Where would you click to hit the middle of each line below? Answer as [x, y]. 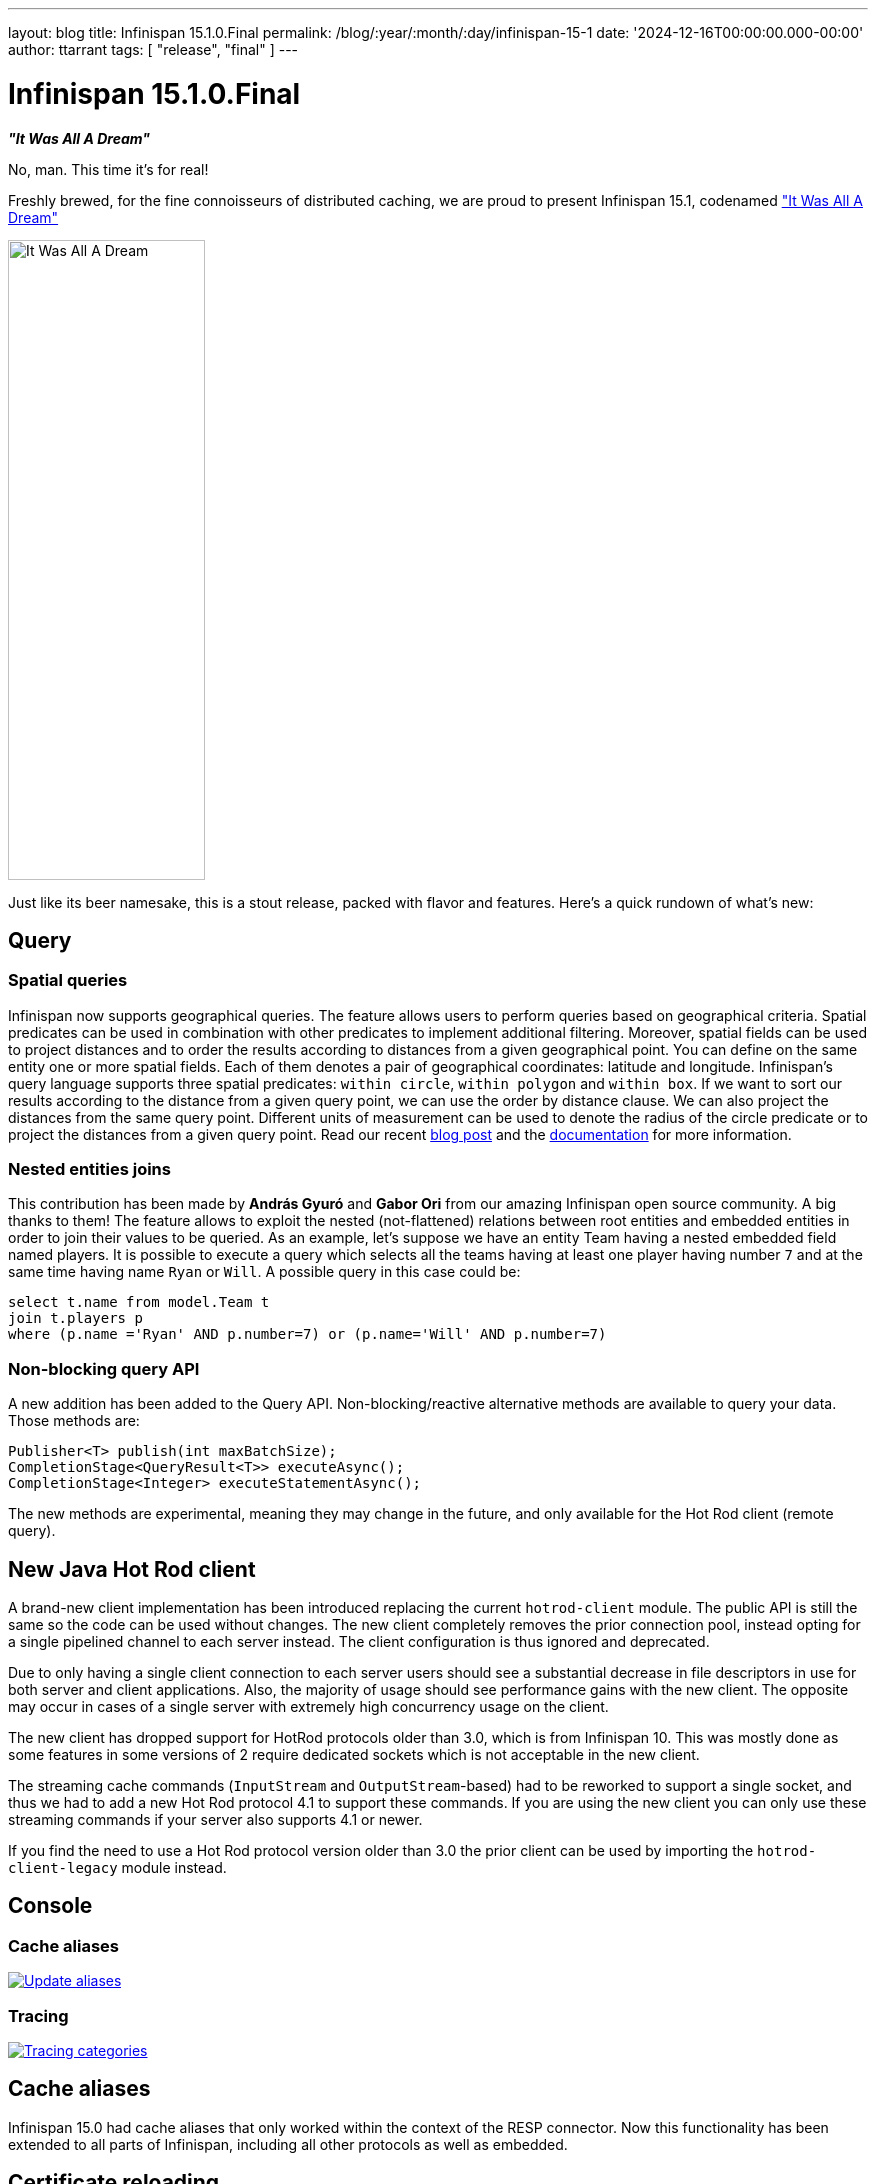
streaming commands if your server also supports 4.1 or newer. [215, 1820]
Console [50, 1906]
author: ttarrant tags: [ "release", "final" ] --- [153, 49]
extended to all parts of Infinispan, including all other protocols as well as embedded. [288, 2144]
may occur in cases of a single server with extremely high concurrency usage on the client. [308, 1707]
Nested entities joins [89, 1169]
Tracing [38, 2015]
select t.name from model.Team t [139, 1302]
